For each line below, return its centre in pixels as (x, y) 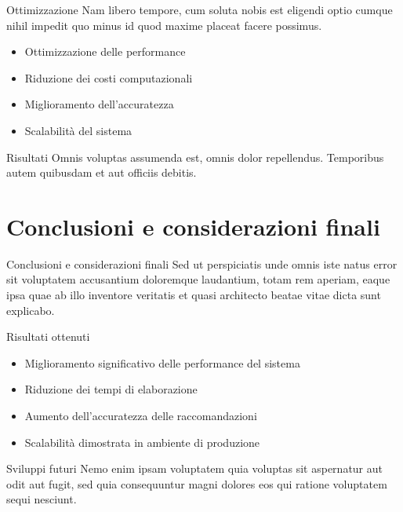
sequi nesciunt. (42, 499)
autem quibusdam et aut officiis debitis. (102, 172)
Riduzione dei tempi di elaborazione (111, 389)
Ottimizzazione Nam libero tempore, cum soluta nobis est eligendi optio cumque (200, 9)
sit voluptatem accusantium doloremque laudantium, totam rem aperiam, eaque (198, 279)
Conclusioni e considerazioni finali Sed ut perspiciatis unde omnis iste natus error (202, 263)
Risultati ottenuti (48, 336)
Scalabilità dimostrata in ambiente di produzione (142, 442)
